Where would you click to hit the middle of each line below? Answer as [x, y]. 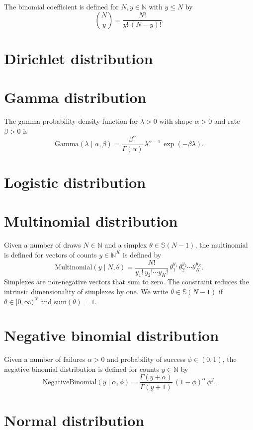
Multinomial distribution [91, 221]
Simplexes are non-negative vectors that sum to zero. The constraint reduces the [126, 282]
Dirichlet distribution [79, 58]
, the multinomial [221, 245]
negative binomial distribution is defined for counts [82, 369]
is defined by [142, 254]
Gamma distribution [75, 97]
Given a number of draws [42, 245]
